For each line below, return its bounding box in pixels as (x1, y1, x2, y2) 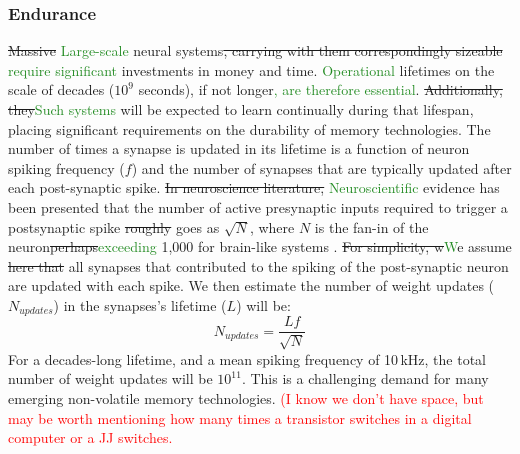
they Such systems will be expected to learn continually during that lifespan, (8, 99, 474, 119)
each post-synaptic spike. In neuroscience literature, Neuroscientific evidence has (8, 177, 500, 198)
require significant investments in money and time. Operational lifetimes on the (8, 59, 495, 80)
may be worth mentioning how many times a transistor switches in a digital (8, 407, 472, 428)
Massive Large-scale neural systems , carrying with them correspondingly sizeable (8, 40, 503, 61)
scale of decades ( (8, 79, 115, 100)
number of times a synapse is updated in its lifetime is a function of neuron (8, 138, 470, 159)
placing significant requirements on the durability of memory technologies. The (8, 118, 491, 139)
